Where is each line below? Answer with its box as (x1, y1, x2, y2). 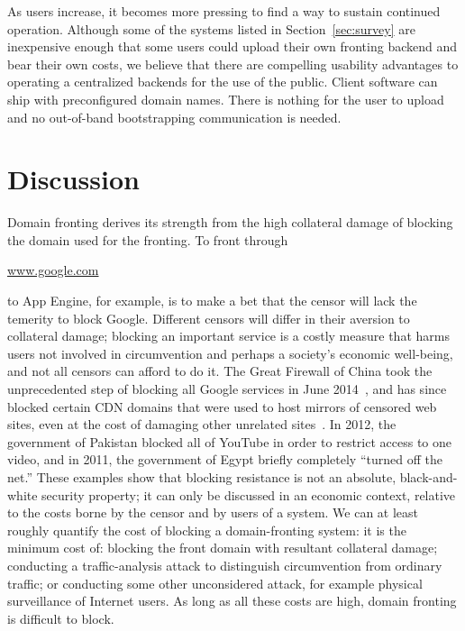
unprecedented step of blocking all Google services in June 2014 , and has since (7, 380, 447, 398)
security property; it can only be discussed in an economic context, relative (41, 485, 456, 504)
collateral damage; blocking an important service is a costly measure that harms (7, 326, 450, 345)
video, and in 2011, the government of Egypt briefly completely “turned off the (7, 450, 442, 469)
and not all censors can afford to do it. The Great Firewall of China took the (7, 361, 433, 380)
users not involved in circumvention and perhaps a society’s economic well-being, (7, 343, 453, 362)
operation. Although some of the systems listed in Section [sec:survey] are (7, 19, 415, 38)
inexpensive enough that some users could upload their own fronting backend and (7, 37, 458, 56)
